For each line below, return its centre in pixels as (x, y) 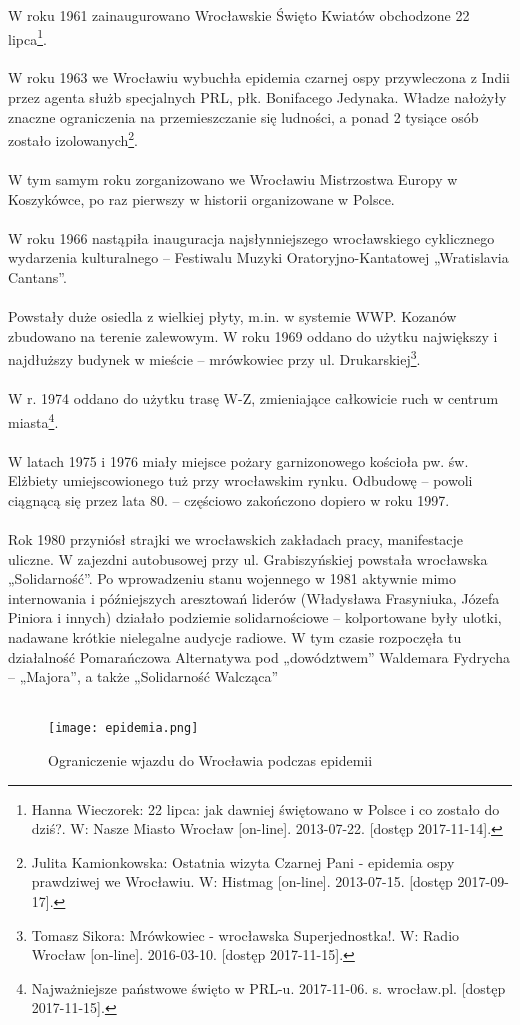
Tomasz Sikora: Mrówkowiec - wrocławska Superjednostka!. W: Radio (245, 934)
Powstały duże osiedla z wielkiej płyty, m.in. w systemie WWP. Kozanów (232, 316)
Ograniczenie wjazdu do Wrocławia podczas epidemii (210, 760)
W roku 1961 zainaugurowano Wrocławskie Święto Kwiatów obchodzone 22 (239, 15)
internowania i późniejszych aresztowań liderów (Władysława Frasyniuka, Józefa (254, 597)
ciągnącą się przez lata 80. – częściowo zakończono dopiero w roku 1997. (229, 499)
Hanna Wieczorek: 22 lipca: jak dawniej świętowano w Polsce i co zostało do (265, 808)
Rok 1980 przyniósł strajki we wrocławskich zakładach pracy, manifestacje (235, 539)
